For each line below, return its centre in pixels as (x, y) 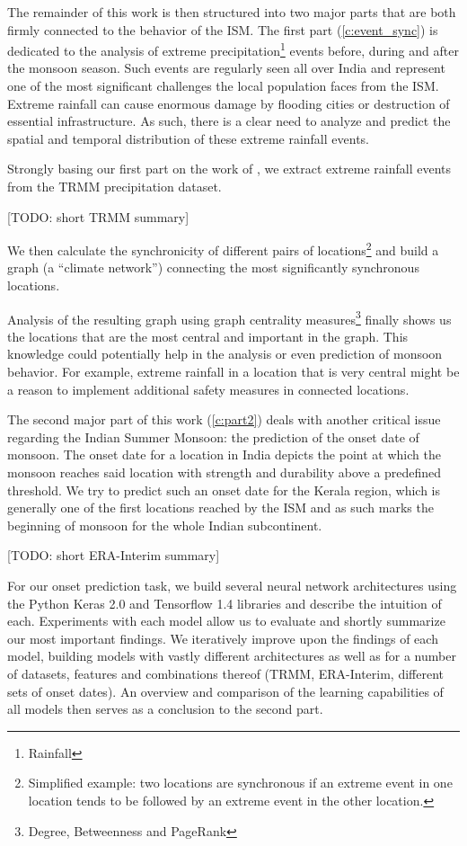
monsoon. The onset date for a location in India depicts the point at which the (224, 454)
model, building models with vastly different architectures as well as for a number (232, 656)
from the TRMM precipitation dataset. (115, 186)
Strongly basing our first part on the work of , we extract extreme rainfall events (229, 169)
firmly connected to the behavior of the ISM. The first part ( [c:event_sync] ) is (223, 29)
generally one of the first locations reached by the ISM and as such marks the (220, 508)
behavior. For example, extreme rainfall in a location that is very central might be (233, 372)
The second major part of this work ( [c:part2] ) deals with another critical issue (224, 419)
